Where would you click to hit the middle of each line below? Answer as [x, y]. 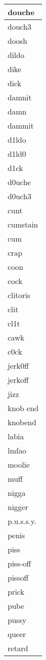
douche [21, 12]
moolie [19, 464]
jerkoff [18, 380]
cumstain [23, 224]
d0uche [19, 182]
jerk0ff [18, 366]
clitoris [19, 295]
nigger [18, 507]
